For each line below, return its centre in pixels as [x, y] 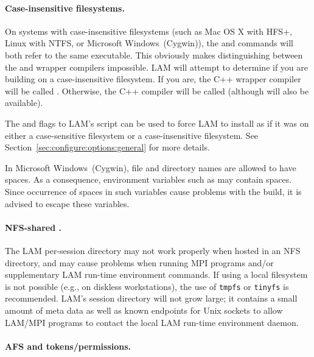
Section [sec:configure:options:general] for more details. [107, 147]
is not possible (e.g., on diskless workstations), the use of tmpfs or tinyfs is [147, 286]
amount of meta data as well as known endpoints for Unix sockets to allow [144, 310]
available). [24, 103]
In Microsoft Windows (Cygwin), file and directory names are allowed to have [151, 167]
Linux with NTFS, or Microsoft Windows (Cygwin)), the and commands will [149, 43]
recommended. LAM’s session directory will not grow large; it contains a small [151, 298]
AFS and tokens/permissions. [68, 346]
